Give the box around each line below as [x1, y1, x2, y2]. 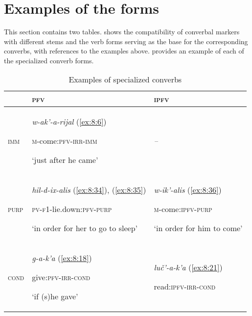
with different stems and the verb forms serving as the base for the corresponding [4, 36, 248, 46]
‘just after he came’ [32, 154, 98, 165]
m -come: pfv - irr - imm [32, 134, 97, 146]
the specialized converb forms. [4, 55, 94, 65]
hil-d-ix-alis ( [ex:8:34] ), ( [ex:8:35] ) [32, 184, 146, 195]
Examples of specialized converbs [69, 73, 182, 85]
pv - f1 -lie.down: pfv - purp [32, 203, 112, 214]
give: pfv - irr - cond [32, 271, 91, 283]
